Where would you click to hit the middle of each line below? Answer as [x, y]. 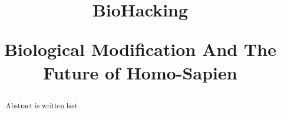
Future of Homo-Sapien [140, 72]
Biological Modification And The [140, 49]
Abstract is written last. [42, 105]
